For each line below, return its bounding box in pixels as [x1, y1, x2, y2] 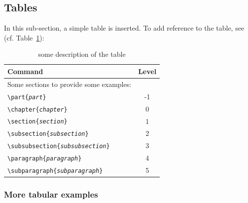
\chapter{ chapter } [7, 106, 68, 113]
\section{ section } [7, 118, 68, 125]
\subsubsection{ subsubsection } [7, 143, 110, 150]
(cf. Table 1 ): [4, 32, 44, 42]
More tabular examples [4, 188, 98, 201]
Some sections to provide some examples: [7, 79, 132, 89]
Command [7, 66, 43, 76]
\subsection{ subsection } [7, 130, 89, 138]
